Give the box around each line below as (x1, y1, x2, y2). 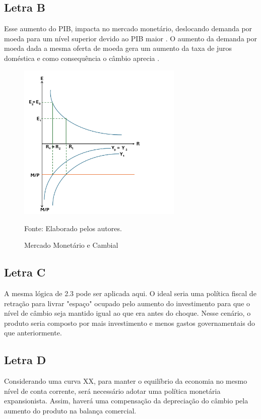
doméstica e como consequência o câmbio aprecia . (4, 52, 160, 63)
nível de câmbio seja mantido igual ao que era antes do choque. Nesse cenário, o (4, 308, 251, 318)
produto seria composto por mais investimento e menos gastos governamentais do (4, 317, 255, 328)
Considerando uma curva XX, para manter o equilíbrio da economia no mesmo (4, 376, 247, 386)
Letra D (4, 352, 46, 368)
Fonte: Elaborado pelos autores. (24, 223, 122, 233)
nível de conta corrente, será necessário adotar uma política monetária (4, 385, 221, 396)
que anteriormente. (4, 327, 62, 338)
